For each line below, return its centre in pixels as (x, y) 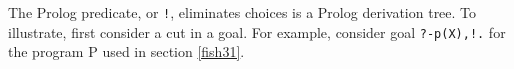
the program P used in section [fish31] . (126, 51)
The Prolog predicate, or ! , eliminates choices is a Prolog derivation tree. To (242, 12)
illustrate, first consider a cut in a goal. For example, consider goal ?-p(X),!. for (257, 31)
